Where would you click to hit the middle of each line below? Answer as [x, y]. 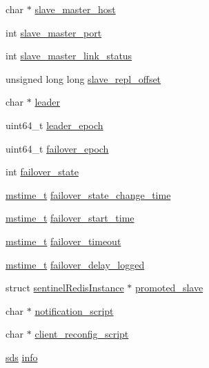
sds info [22, 357]
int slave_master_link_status [69, 56]
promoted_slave [169, 288]
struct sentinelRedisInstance [65, 288]
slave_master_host [75, 9]
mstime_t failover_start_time [70, 218]
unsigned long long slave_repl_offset [83, 78]
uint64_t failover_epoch [57, 148]
